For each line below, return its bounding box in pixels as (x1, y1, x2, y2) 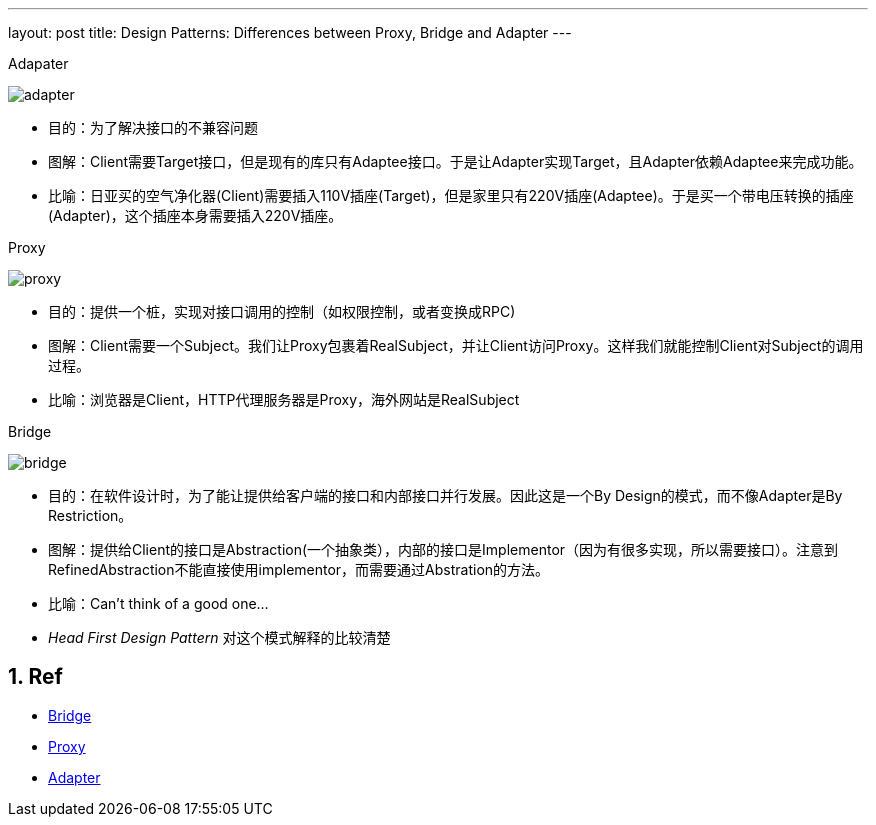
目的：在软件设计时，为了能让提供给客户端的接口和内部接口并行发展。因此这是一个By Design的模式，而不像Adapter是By (48, 487, 843, 504)
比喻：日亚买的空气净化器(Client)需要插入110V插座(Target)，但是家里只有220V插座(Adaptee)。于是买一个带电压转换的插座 (48, 187, 854, 204)
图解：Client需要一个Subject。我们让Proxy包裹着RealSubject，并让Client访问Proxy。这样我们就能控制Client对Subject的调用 (48, 337, 864, 354)
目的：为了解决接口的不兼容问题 (48, 119, 258, 136)
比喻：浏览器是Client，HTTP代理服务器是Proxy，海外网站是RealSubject (48, 391, 520, 408)
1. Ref (8, 664, 63, 690)
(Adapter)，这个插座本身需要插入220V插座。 (48, 207, 343, 224)
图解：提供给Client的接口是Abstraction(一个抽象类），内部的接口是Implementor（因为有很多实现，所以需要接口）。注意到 (48, 541, 839, 558)
